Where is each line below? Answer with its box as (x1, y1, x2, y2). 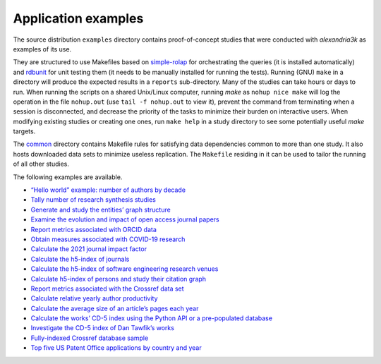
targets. (13, 127, 36, 135)
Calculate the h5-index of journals (30, 255, 130, 263)
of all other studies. (13, 159, 70, 169)
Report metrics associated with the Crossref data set (30, 284, 184, 293)
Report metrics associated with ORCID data (30, 225, 157, 233)
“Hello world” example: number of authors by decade (30, 186, 186, 194)
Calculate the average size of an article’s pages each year (30, 304, 199, 313)
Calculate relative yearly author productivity (30, 294, 158, 303)
